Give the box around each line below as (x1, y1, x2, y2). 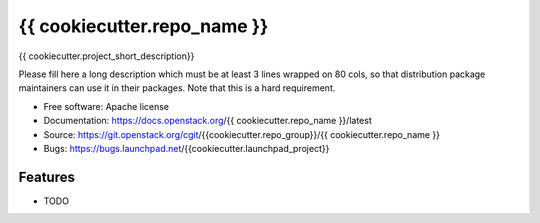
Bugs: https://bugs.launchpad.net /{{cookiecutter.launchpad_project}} (43, 142, 330, 154)
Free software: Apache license (43, 100, 170, 112)
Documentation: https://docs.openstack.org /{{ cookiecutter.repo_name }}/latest (43, 115, 372, 127)
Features (18, 168, 75, 185)
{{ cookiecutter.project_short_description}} (18, 50, 195, 62)
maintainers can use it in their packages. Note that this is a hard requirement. (18, 82, 336, 94)
